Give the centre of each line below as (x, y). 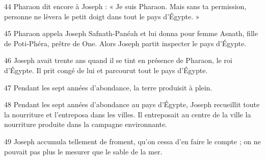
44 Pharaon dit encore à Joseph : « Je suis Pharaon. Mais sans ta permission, (125, 6)
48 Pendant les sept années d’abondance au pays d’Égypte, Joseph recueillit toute (132, 104)
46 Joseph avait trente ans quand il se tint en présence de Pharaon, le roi (118, 60)
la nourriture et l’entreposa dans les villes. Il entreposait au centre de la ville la (128, 114)
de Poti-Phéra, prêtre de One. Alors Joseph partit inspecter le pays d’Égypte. (125, 43)
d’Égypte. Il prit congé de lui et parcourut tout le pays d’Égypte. (106, 70)
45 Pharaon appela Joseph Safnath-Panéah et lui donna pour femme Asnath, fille (131, 33)
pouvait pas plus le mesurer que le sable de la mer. (83, 151)
